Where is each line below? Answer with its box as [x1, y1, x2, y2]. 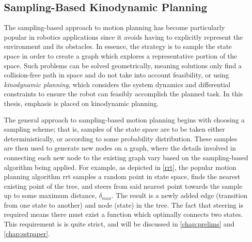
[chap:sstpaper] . [4, 228, 50, 238]
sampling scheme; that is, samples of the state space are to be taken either [4, 124, 225, 134]
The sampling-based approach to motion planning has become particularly [4, 22, 225, 32]
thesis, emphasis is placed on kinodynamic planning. [4, 98, 159, 108]
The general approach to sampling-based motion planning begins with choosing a [4, 114, 245, 124]
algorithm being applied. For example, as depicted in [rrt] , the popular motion [4, 162, 236, 172]
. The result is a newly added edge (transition [111, 190, 248, 200]
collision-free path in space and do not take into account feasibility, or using [4, 70, 229, 80]
